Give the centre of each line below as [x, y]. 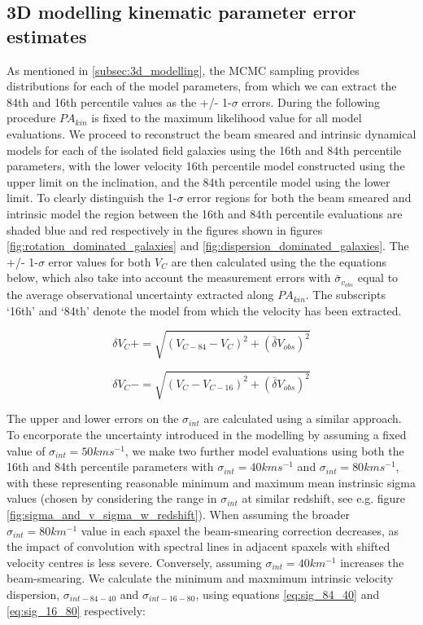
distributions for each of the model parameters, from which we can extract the [202, 86]
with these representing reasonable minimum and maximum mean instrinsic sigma [211, 482]
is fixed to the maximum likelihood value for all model [227, 118]
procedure [31, 118]
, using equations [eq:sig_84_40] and [288, 594]
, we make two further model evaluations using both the [264, 450]
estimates [47, 35]
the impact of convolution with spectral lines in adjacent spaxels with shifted [198, 546]
